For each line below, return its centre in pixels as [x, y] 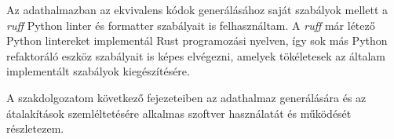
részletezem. [35, 128]
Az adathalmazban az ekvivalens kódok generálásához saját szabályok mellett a [197, 9]
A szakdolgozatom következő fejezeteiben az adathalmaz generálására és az [186, 97]
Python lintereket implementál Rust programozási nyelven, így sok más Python [197, 40]
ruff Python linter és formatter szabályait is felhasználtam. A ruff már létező [191, 25]
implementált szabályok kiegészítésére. [98, 71]
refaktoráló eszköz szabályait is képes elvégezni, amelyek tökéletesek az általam [196, 55]
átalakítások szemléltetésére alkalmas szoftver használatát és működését [179, 113]
